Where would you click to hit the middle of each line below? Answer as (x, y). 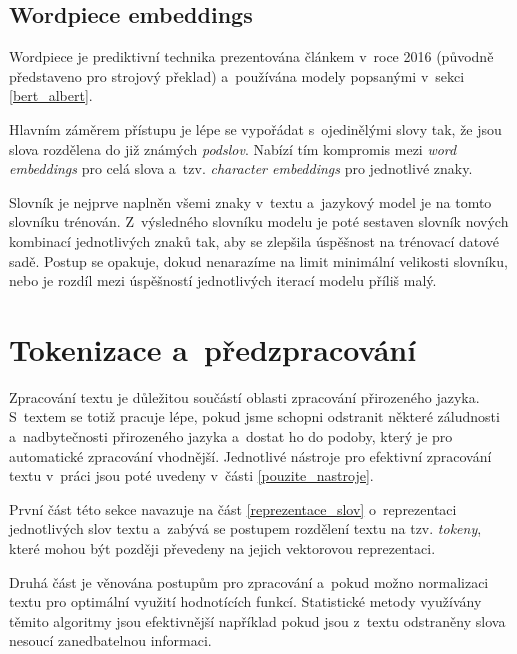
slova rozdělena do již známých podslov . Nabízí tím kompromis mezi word (233, 148)
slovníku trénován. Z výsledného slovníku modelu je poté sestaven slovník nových (259, 221)
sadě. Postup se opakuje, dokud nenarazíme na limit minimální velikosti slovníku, (258, 260)
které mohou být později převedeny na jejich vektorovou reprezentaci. (222, 548)
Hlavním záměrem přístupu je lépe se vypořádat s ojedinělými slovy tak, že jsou (255, 128)
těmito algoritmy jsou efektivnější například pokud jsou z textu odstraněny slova (257, 620)
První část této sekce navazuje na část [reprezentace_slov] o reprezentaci (233, 508)
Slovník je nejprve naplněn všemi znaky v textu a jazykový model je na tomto (250, 201)
